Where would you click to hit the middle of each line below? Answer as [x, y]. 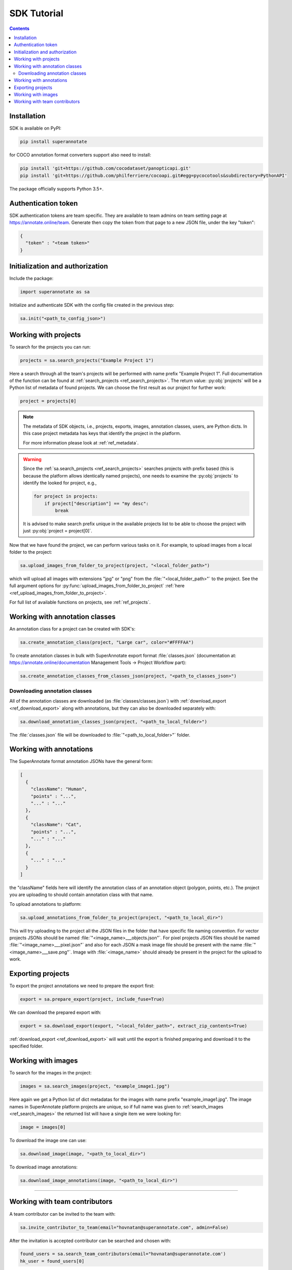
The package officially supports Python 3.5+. [57, 188]
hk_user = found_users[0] [52, 1261]
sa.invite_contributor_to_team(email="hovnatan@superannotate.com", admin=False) [124, 1227]
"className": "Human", [59, 789]
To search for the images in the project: [50, 1073]
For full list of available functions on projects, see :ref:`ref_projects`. [80, 602]
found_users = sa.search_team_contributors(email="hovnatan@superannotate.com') [123, 1254]
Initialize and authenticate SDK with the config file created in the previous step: [92, 305]
